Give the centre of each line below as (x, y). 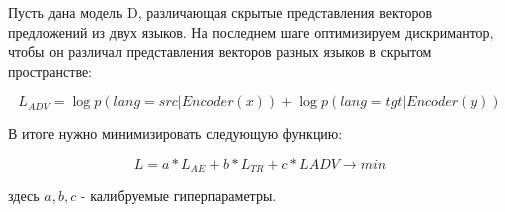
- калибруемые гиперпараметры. (178, 195)
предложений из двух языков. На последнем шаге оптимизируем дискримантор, (251, 31)
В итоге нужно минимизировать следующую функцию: (175, 133)
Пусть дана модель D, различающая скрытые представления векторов (220, 12)
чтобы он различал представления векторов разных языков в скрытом (220, 51)
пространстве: (50, 70)
